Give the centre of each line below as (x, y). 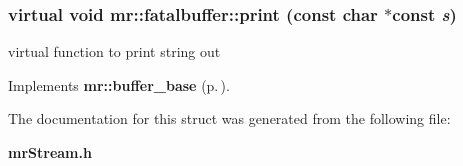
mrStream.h (50, 152)
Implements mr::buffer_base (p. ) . (119, 84)
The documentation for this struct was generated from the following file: (229, 118)
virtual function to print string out (114, 51)
